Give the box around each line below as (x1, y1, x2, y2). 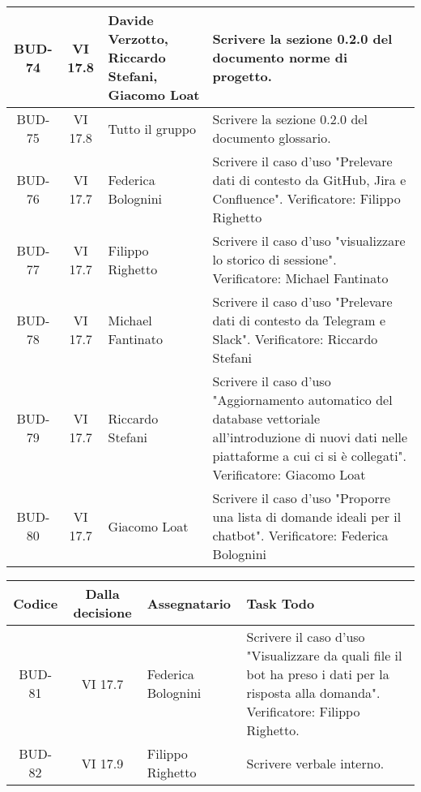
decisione (73, 603, 132, 622)
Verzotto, (108, 29, 168, 48)
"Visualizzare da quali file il (246, 646, 402, 665)
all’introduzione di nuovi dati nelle (212, 428, 408, 446)
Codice (13, 593, 58, 613)
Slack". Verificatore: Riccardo (212, 329, 378, 348)
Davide (108, 11, 154, 29)
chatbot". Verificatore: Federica (212, 526, 389, 544)
